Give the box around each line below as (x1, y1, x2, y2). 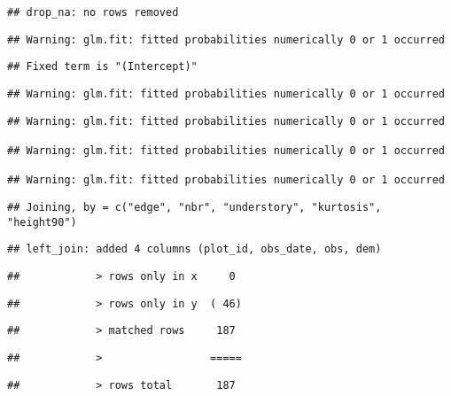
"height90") (7, 215, 77, 229)
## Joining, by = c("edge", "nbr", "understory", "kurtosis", (7, 200, 382, 214)
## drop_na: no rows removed (7, 6, 179, 19)
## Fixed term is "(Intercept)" (7, 60, 198, 74)
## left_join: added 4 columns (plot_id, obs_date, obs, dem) (7, 243, 382, 256)
